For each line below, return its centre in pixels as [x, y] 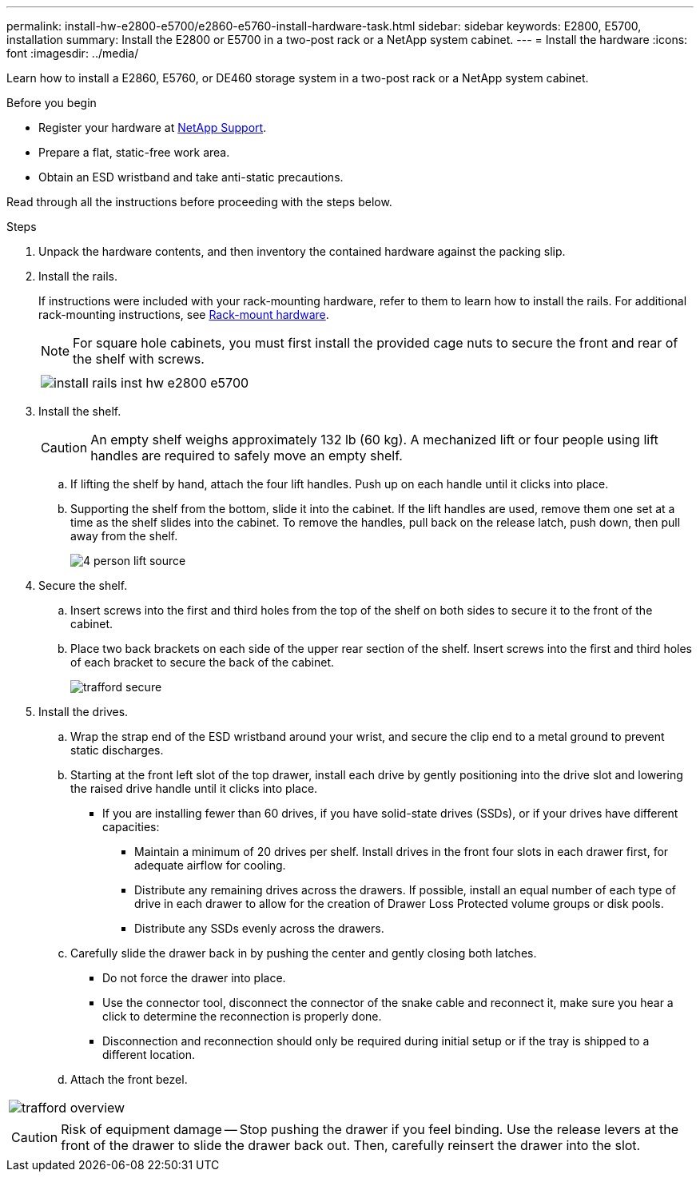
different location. [149, 1055]
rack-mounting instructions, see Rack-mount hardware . [184, 314]
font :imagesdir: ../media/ [73, 53]
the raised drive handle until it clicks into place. [194, 788]
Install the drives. [84, 712]
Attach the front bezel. [129, 1079]
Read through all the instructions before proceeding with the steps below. [199, 202]
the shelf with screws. [139, 359]
